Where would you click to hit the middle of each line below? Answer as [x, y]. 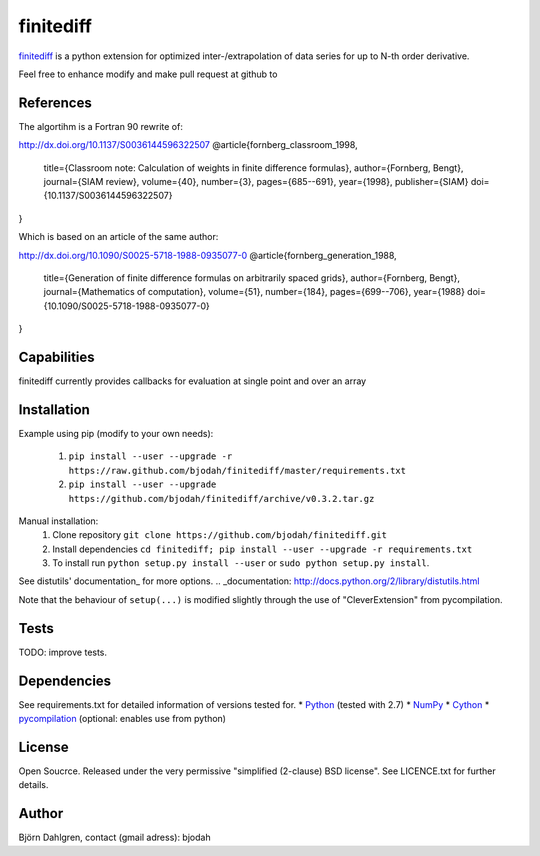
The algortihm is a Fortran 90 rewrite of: [101, 126]
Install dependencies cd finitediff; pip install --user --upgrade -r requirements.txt [262, 549]
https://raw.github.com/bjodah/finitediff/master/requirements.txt [237, 470]
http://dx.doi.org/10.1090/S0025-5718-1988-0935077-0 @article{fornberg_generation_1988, [207, 255]
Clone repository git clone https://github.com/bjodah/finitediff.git [219, 535]
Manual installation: [58, 521]
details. [33, 785]
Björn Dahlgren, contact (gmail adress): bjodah [114, 837]
